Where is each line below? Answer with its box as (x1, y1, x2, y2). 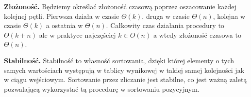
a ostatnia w (46, 20, 83, 30)
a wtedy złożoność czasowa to (153, 29, 241, 40)
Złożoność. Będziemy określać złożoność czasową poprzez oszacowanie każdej (4, 1, 236, 11)
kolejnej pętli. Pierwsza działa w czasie (4, 11, 119, 21)
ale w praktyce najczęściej (39, 29, 116, 40)
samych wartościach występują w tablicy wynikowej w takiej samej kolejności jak (4, 65, 245, 75)
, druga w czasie (142, 11, 190, 21)
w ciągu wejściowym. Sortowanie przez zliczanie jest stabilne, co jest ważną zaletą (4, 74, 247, 84)
